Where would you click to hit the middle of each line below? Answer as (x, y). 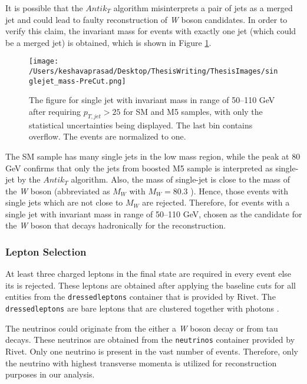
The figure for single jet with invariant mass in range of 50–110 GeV (152, 100)
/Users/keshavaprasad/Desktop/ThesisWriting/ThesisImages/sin (153, 72)
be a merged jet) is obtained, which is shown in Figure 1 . (108, 42)
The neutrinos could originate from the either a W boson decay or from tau (142, 328)
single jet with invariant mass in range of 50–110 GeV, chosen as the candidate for (154, 213)
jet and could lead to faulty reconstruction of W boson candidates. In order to (146, 19)
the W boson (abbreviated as (58, 191)
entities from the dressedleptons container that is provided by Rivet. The (141, 297)
